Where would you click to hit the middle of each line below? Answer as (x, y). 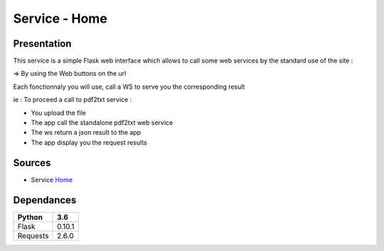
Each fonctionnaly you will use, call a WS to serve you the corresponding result (129, 87)
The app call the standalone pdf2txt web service (102, 123)
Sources (32, 163)
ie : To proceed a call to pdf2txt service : (73, 100)
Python (30, 217)
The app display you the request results (89, 143)
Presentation (42, 44)
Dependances (45, 200)
